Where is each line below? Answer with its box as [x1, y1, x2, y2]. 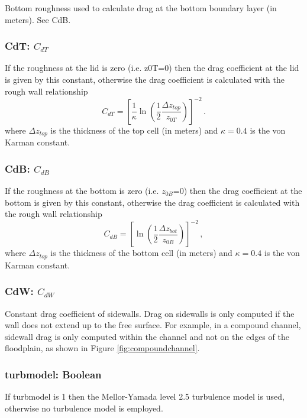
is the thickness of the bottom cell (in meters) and [50, 247, 232, 259]
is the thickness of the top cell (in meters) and [50, 124, 218, 136]
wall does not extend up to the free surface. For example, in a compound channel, [5, 319, 301, 331]
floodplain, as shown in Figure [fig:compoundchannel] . [5, 342, 200, 354]
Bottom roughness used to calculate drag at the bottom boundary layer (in [5, 2, 277, 14]
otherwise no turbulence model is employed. [5, 401, 163, 414]
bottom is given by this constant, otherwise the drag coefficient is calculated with [5, 196, 300, 208]
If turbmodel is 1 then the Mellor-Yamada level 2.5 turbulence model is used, [5, 390, 285, 403]
